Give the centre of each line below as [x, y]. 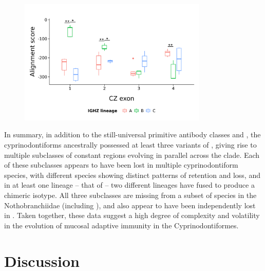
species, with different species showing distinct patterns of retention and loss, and [132, 175]
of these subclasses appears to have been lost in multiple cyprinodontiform [121, 165]
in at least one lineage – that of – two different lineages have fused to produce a [129, 185]
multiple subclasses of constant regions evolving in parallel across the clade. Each [132, 155]
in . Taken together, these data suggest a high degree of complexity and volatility [132, 215]
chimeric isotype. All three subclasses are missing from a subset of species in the [130, 195]
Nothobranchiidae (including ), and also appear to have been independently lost [130, 205]
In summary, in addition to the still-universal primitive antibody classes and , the [132, 134]
